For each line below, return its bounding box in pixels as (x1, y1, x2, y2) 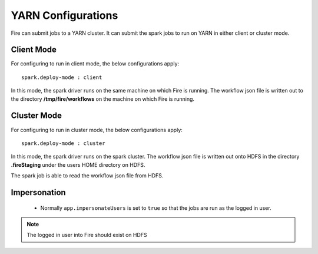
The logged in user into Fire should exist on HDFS (26, 232, 147, 239)
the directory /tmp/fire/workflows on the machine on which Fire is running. (11, 95, 194, 103)
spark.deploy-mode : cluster (21, 140, 105, 147)
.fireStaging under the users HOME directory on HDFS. (11, 161, 145, 168)
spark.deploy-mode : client (21, 74, 102, 81)
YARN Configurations (11, 9, 118, 22)
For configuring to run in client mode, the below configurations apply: (11, 60, 180, 67)
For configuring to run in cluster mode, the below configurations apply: (11, 126, 183, 133)
